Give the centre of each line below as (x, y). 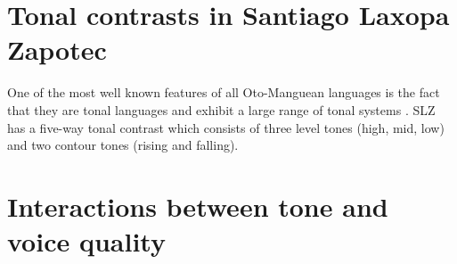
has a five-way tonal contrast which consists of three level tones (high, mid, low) (226, 127)
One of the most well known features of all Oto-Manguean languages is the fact (224, 92)
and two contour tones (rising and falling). (123, 145)
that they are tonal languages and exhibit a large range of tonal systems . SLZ (221, 109)
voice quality (86, 241)
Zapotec (57, 49)
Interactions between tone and (198, 206)
